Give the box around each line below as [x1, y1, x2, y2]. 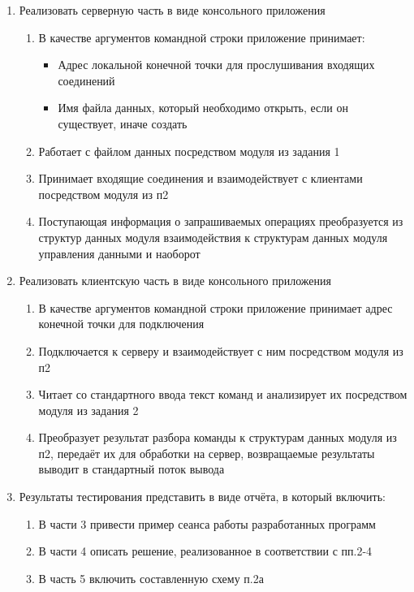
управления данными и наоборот [38, 244, 201, 261]
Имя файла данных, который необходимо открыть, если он [58, 99, 348, 116]
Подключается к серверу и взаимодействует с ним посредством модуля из [38, 342, 403, 359]
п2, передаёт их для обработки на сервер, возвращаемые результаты [38, 444, 375, 461]
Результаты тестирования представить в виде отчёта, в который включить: [19, 488, 386, 505]
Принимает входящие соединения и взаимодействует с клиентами [38, 170, 363, 187]
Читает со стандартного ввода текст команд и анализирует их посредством [38, 386, 408, 403]
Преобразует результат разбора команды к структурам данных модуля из [38, 429, 397, 446]
